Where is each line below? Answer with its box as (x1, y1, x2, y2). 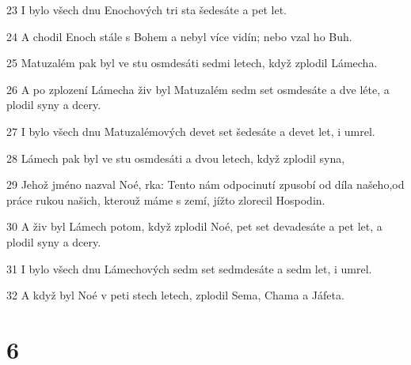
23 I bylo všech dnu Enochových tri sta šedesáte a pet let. (6, 2, 287, 17)
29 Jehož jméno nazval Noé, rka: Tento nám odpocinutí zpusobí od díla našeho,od (6, 176, 405, 193)
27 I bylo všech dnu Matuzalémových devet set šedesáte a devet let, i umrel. (6, 122, 375, 139)
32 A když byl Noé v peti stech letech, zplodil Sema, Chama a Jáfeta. (6, 287, 344, 303)
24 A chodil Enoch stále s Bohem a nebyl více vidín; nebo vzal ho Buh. (6, 28, 352, 44)
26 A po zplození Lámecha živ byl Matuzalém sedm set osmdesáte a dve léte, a (6, 81, 390, 97)
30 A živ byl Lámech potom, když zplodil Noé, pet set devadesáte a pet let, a (6, 218, 382, 235)
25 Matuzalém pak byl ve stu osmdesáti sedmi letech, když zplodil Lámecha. (6, 55, 378, 71)
